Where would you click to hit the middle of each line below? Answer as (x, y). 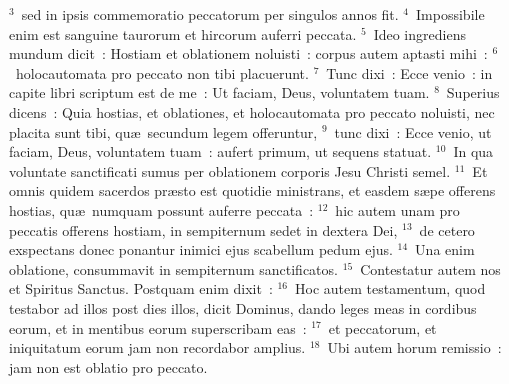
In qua (473, 151)
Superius (473, 92)
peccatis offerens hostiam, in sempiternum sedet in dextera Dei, (203, 229)
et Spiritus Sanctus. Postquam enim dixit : (141, 288)
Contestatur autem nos (430, 268)
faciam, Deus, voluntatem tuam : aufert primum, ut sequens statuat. (220, 151)
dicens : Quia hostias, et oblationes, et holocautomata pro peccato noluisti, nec (252, 111)
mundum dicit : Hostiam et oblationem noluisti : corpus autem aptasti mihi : (248, 53)
